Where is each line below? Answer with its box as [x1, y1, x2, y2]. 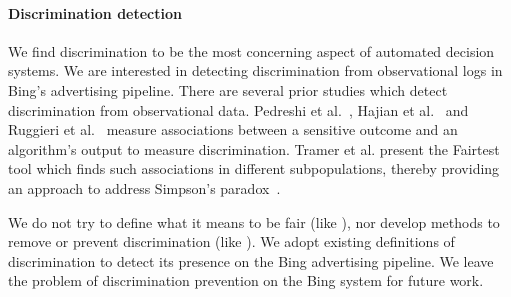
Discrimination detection [8, 2, 182, 23]
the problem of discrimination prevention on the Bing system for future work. [8, 270, 484, 291]
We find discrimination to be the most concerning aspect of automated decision [8, 40, 495, 61]
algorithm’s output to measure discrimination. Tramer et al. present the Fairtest [8, 138, 500, 159]
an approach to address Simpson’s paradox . [8, 177, 281, 198]
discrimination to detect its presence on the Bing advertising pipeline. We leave [8, 250, 494, 271]
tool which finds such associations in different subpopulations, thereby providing [8, 158, 500, 179]
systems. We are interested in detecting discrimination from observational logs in [8, 60, 503, 81]
